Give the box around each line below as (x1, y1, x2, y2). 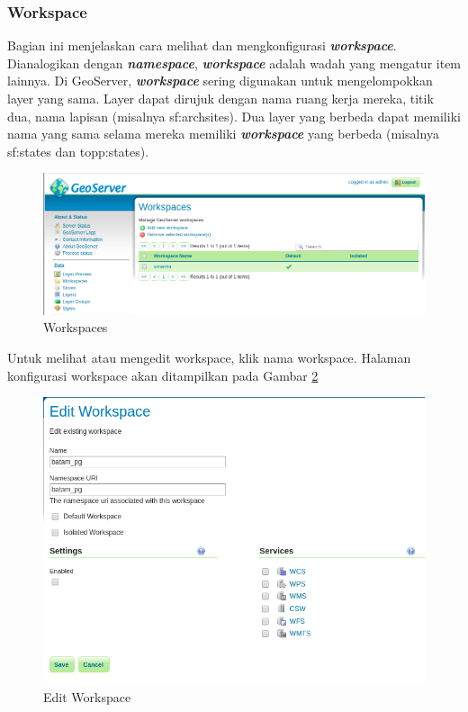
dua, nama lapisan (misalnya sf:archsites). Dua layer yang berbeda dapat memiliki (7, 106, 461, 125)
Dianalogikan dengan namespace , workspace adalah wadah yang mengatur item (7, 53, 462, 72)
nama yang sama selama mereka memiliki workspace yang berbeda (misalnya (7, 124, 439, 143)
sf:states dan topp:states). (7, 141, 149, 160)
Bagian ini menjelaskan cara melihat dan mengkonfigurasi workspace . (7, 36, 397, 55)
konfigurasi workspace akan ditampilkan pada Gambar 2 (7, 365, 319, 384)
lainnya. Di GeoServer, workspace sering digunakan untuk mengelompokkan (7, 71, 433, 90)
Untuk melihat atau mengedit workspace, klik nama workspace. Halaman (7, 348, 411, 367)
